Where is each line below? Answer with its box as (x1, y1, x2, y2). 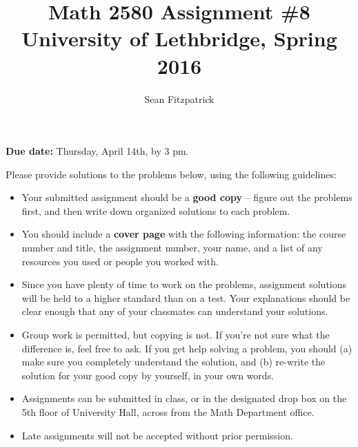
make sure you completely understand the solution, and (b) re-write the (21, 354, 326, 369)
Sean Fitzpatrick (144, 91, 215, 106)
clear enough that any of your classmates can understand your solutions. (21, 304, 328, 318)
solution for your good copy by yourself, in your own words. (21, 368, 275, 382)
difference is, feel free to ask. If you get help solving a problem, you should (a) (21, 341, 352, 355)
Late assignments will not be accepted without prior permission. (21, 428, 293, 442)
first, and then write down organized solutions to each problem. (21, 203, 290, 218)
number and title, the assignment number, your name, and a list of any (21, 240, 323, 255)
